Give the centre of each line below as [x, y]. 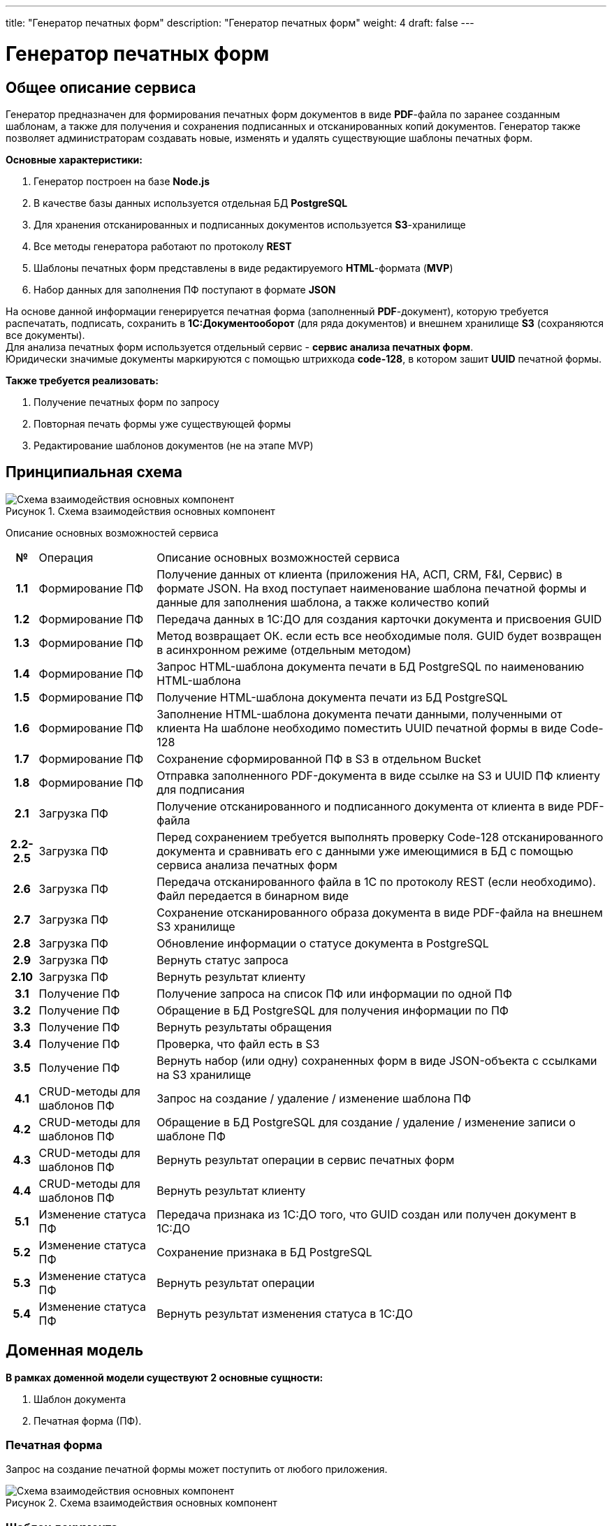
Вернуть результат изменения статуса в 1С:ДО [285, 1313]
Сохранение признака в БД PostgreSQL [264, 1252]
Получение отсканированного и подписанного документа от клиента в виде [365, 806]
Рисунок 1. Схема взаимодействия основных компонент [140, 511]
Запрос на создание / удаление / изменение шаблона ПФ [314, 1098]
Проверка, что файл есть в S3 [238, 1044]
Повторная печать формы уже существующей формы [162, 423]
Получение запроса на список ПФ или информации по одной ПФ [334, 993]
